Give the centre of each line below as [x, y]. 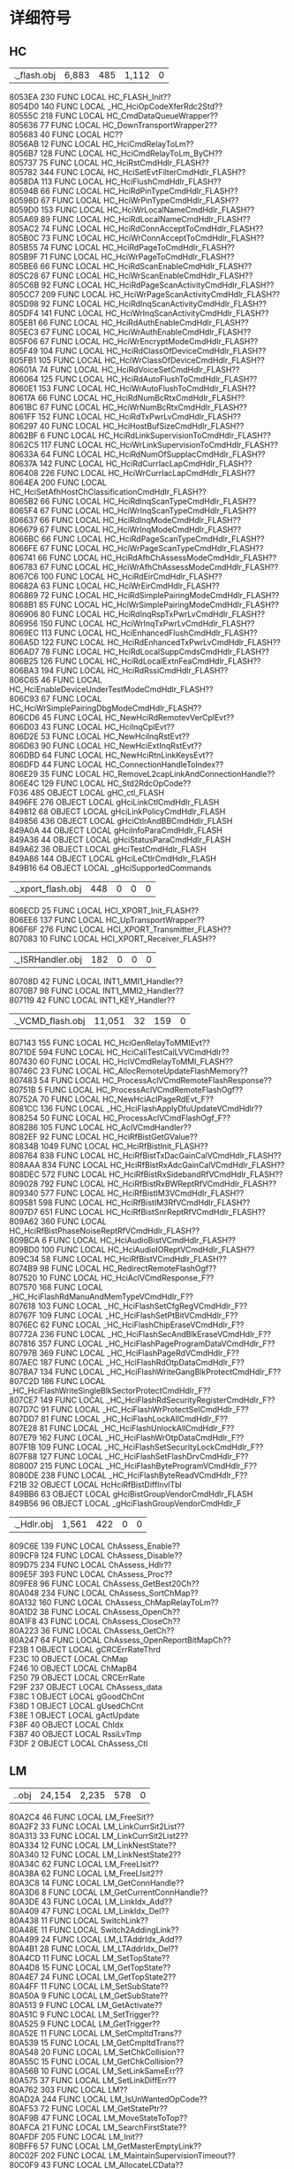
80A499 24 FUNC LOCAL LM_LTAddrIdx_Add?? [96, 1939]
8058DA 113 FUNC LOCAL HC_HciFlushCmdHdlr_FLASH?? [116, 181]
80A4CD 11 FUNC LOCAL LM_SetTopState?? [90, 1957]
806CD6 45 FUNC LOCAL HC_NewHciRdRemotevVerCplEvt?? [122, 717]
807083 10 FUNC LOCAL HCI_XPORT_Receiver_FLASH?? [113, 938]
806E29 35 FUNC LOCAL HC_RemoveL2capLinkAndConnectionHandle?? [142, 774]
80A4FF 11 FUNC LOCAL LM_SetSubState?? [89, 1986]
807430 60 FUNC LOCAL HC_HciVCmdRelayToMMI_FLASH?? [121, 1061]
